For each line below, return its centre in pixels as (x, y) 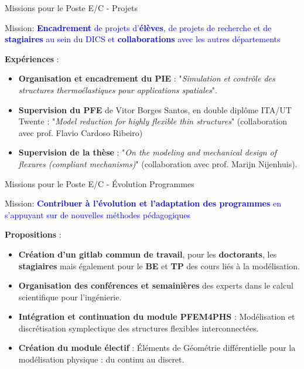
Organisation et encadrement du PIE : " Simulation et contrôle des (147, 78)
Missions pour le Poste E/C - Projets (71, 8)
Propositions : (33, 234)
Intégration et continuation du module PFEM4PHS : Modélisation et (157, 316)
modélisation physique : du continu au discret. (101, 359)
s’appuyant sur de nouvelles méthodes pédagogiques (98, 214)
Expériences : (32, 58)
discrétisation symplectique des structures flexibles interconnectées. (139, 328)
